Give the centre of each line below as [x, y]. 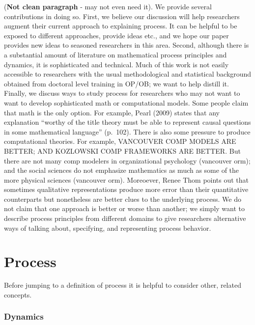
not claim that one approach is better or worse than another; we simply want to [125, 208]
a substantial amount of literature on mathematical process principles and [115, 54]
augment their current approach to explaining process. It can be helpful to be [121, 26]
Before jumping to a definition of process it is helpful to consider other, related [123, 285]
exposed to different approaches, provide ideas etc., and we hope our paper [116, 35]
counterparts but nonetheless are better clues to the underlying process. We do [123, 199]
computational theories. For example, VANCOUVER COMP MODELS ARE [120, 141]
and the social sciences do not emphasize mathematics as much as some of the [122, 170]
